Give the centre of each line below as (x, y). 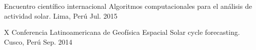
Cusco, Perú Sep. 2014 (38, 41)
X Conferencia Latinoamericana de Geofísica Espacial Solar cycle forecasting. (122, 32)
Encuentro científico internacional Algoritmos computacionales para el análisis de (128, 6)
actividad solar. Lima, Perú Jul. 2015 (61, 15)
